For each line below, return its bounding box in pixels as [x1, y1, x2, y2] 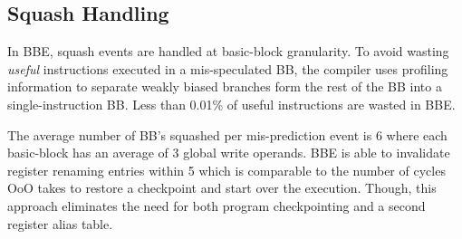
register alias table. [7, 214, 113, 233]
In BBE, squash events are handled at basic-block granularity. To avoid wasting [7, 42, 449, 61]
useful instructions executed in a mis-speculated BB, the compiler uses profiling [7, 59, 448, 78]
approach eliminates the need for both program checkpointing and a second [7, 196, 426, 215]
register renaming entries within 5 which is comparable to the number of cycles [7, 160, 446, 179]
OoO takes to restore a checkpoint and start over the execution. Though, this [7, 178, 437, 197]
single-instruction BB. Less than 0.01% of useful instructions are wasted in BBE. [7, 94, 456, 113]
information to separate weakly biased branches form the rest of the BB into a [7, 77, 442, 96]
